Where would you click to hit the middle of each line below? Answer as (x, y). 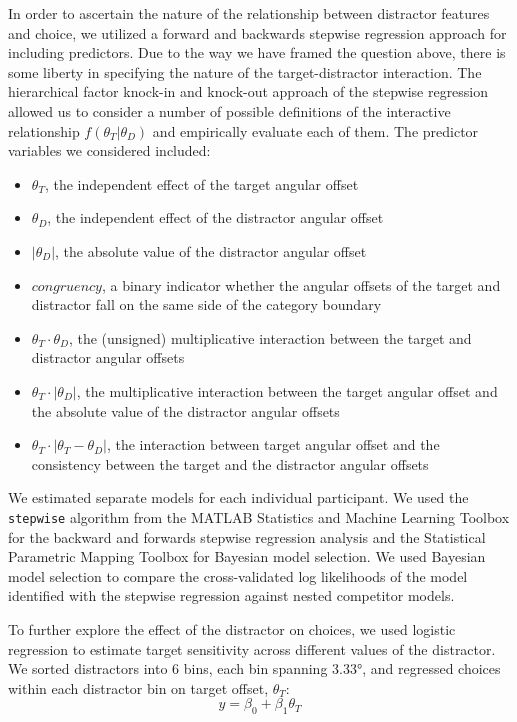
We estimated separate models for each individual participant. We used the (238, 497)
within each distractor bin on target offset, (138, 687)
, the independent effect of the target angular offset (201, 183)
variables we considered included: (109, 150)
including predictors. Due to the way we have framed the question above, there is (257, 52)
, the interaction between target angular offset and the (273, 444)
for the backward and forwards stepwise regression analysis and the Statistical (247, 536)
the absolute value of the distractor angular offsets (185, 410)
